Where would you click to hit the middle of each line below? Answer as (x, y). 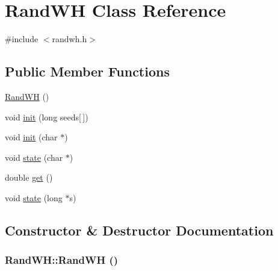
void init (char (31, 137)
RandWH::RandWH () (62, 260)
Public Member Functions (87, 71)
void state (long (34, 197)
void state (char (34, 157)
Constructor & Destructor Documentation (139, 230)
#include (22, 39)
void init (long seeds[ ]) (47, 117)
